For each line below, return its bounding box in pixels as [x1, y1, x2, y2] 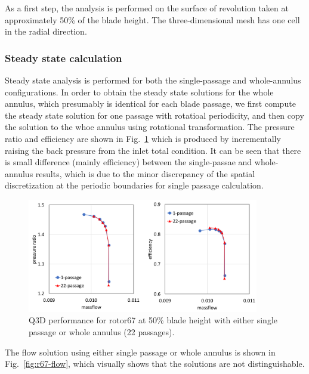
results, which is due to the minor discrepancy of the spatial [35, 167, 255, 180]
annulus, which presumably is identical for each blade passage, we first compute [5, 97, 296, 110]
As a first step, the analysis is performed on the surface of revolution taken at [5, 2, 289, 14]
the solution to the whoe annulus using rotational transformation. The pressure [5, 120, 295, 133]
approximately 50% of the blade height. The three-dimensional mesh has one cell [5, 13, 300, 26]
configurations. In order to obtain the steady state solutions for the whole [5, 85, 274, 98]
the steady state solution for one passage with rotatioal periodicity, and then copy [5, 109, 304, 121]
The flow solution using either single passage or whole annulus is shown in [5, 345, 276, 358]
